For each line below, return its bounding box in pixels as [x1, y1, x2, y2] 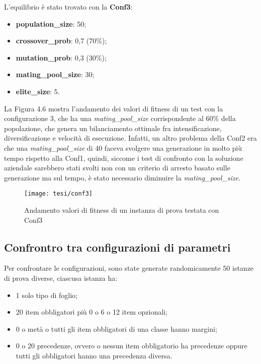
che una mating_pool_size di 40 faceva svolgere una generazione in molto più [4, 142, 242, 153]
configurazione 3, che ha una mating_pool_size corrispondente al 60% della [4, 113, 236, 124]
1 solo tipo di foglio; [16, 289, 78, 300]
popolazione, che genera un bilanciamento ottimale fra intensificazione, [4, 123, 222, 133]
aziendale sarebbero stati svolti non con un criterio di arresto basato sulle [4, 162, 230, 173]
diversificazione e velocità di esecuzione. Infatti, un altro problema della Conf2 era [4, 133, 257, 143]
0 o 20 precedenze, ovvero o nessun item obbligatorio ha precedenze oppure [16, 340, 247, 351]
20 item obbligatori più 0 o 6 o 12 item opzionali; [16, 307, 167, 317]
